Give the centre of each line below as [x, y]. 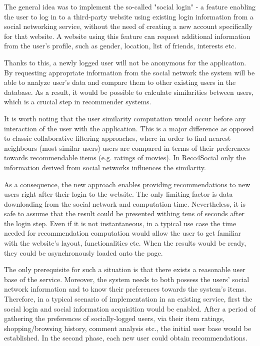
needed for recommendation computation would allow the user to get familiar [122, 233]
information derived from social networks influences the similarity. [105, 167]
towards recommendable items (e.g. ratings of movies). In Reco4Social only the [125, 158]
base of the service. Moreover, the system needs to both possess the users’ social [127, 279]
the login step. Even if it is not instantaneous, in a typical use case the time [120, 223]
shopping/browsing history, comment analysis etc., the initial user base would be [128, 328]
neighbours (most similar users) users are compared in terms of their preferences [127, 148]
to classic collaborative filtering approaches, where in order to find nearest [117, 138]
